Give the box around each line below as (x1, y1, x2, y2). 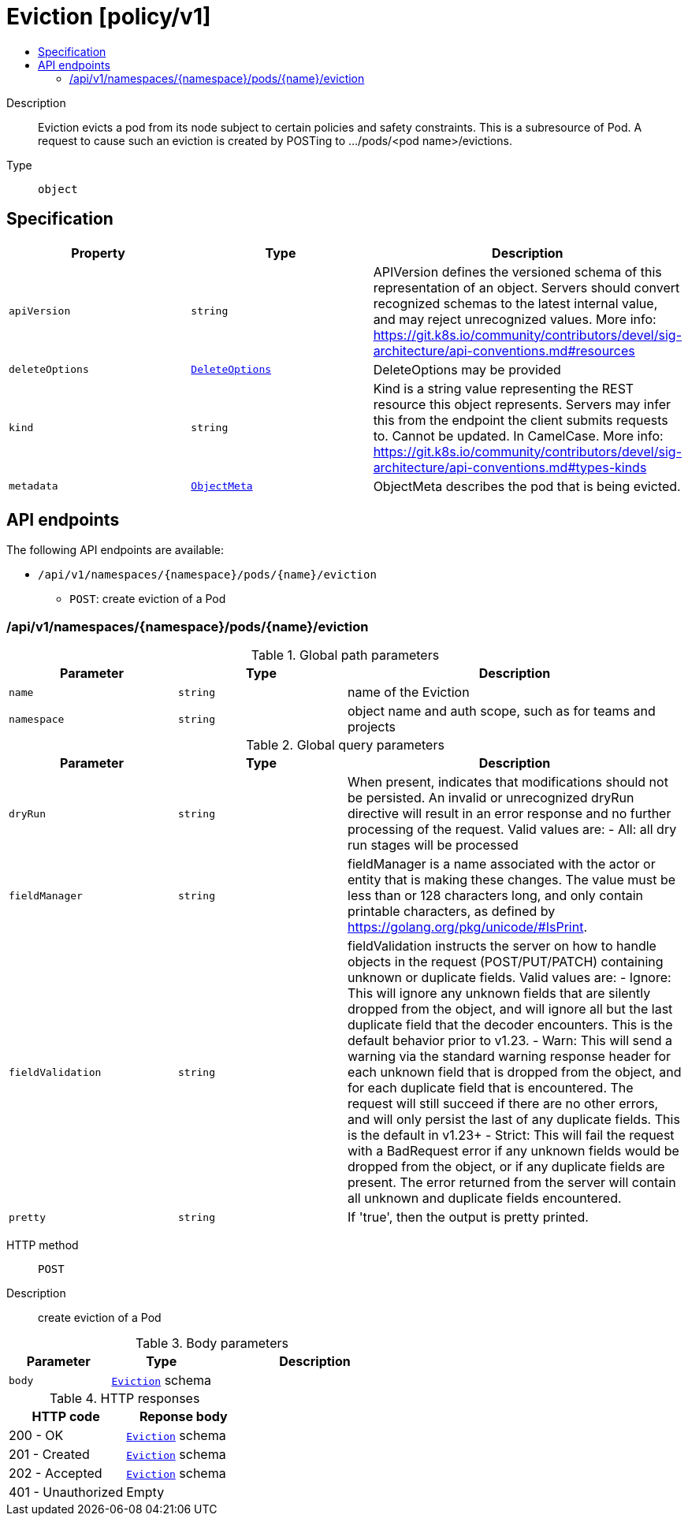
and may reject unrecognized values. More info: (373, 311, 656, 327)
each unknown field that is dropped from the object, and (348, 1064, 682, 1081)
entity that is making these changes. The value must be (348, 872, 676, 888)
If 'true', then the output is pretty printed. (348, 1209, 589, 1226)
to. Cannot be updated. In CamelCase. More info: (373, 427, 664, 444)
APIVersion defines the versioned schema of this (373, 263, 662, 280)
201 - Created (9, 1446, 90, 1463)
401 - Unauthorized (9, 1484, 124, 1501)
